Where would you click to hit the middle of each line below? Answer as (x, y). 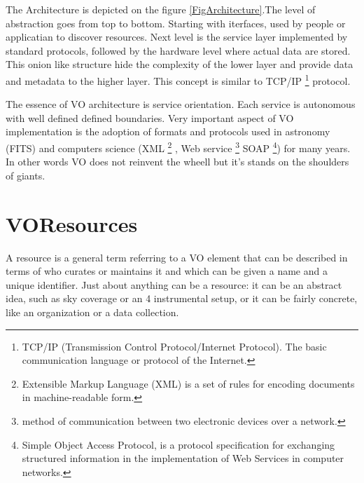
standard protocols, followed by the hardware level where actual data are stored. (178, 50)
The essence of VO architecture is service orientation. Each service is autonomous (181, 104)
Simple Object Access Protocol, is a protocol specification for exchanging (178, 444)
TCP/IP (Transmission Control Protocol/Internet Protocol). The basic (174, 346)
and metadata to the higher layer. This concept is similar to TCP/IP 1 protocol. (178, 79)
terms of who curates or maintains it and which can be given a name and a (167, 271)
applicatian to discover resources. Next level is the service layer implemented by (177, 37)
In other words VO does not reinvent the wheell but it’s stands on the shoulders (177, 162)
